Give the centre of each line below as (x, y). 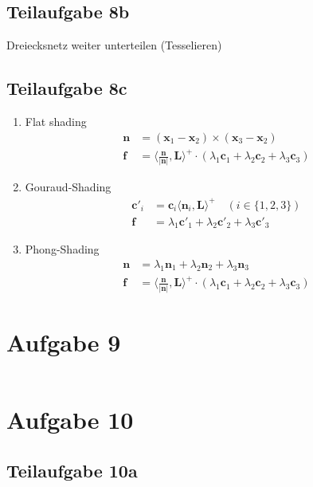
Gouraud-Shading (68, 187)
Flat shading (56, 121)
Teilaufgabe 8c (67, 88)
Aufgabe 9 (64, 342)
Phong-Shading (62, 249)
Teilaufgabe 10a (72, 470)
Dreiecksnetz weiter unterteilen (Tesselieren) (114, 45)
